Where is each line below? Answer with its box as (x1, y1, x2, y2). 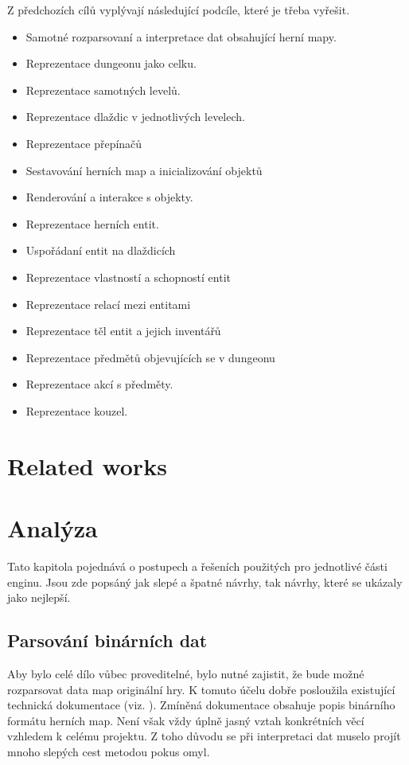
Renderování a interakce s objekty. (25, 189, 193, 205)
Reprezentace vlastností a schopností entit (25, 268, 231, 285)
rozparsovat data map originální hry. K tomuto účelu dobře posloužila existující (7, 681, 395, 697)
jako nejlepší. (7, 589, 71, 606)
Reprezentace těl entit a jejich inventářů (25, 322, 221, 339)
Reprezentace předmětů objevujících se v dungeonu (25, 349, 275, 365)
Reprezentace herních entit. (25, 215, 159, 232)
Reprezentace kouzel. (25, 402, 128, 419)
